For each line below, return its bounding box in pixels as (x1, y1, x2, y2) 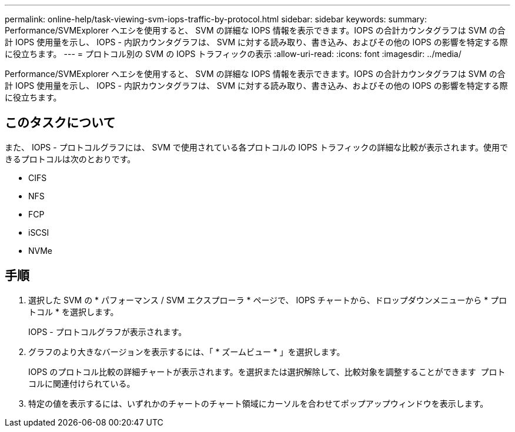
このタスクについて (5, 115, 116, 130)
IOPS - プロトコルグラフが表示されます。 (28, 326, 187, 337)
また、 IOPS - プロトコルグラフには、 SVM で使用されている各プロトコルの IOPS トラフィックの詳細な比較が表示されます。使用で (5, 142, 508, 152)
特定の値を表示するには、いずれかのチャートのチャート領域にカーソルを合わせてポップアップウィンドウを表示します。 (28, 398, 489, 408)
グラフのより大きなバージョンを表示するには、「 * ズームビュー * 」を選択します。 (28, 346, 345, 357)
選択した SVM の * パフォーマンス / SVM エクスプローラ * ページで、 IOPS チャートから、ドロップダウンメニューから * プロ (28, 294, 507, 305)
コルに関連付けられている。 (28, 378, 135, 389)
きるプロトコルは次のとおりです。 (5, 153, 136, 164)
